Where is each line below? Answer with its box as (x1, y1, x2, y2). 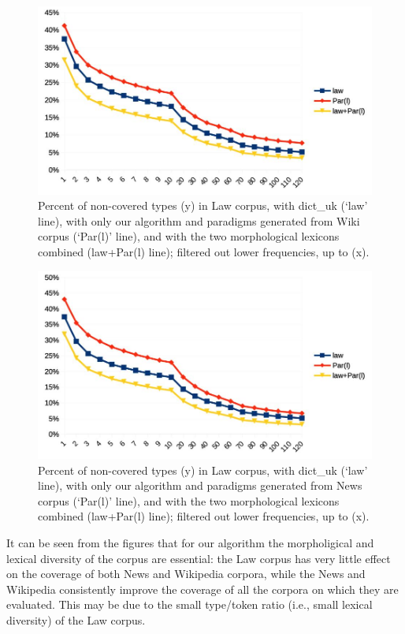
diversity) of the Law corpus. (6, 612, 146, 628)
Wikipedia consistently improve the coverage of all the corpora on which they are (6, 580, 399, 597)
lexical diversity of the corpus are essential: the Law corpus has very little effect (6, 550, 391, 566)
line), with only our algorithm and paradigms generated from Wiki (38, 212, 360, 229)
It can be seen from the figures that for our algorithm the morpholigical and (6, 535, 374, 551)
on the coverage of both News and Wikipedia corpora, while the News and (6, 565, 366, 582)
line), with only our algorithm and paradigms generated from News (38, 477, 362, 494)
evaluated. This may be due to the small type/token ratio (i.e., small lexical (6, 596, 373, 613)
